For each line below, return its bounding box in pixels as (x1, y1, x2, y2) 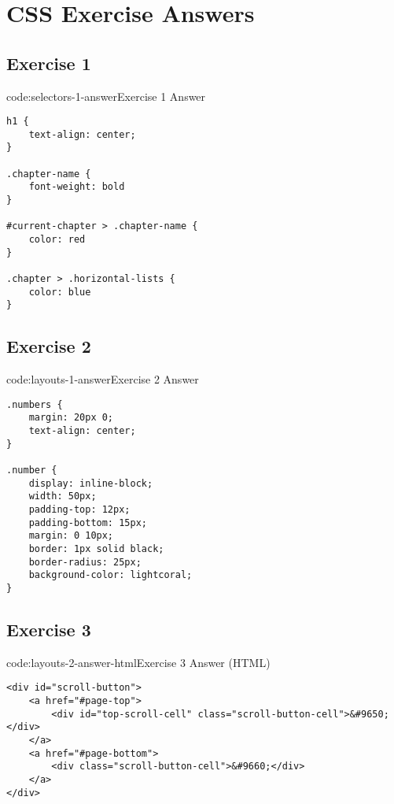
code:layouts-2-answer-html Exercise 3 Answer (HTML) (6, 654, 271, 670)
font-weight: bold (28, 181, 125, 193)
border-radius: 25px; (28, 556, 142, 568)
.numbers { (6, 398, 63, 410)
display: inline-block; (28, 477, 153, 489)
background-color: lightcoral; (28, 569, 193, 581)
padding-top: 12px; (28, 504, 131, 516)
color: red (28, 234, 86, 246)
